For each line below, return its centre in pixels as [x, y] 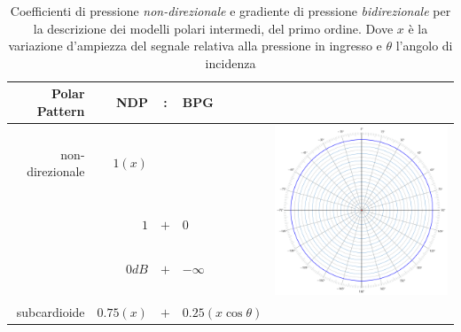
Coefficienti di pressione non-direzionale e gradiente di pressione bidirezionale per [230, 11]
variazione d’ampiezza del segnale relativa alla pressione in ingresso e [195, 46]
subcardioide [51, 311]
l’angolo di [424, 46]
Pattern [61, 110]
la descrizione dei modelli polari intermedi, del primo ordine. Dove [213, 28]
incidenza [230, 62]
